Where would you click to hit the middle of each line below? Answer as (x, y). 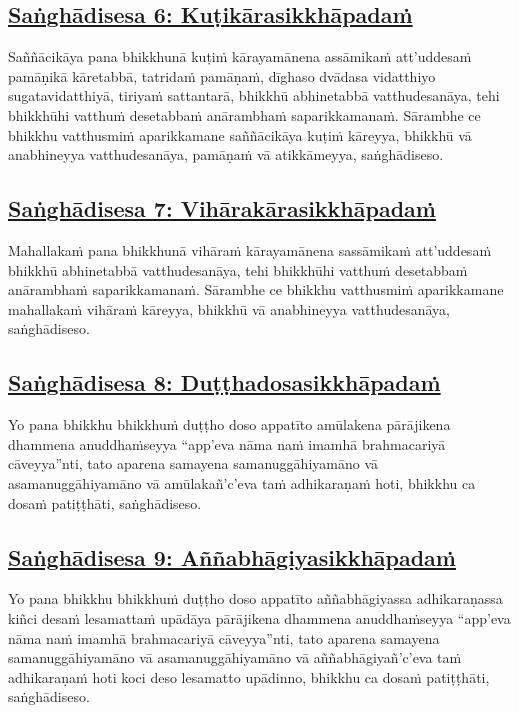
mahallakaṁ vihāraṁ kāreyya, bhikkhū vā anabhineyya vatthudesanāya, (229, 308)
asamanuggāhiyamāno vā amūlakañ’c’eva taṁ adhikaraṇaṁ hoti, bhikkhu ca (242, 482)
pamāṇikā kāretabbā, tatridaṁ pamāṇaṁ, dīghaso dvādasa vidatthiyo (222, 75)
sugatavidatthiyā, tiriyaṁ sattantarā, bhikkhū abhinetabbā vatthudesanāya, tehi (254, 95)
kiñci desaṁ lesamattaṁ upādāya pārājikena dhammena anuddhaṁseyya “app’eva (259, 617)
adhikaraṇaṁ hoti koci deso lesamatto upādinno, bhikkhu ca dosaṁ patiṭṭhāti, (249, 676)
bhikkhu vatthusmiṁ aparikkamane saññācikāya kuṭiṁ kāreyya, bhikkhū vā (240, 134)
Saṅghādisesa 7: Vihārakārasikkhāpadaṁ (222, 208)
